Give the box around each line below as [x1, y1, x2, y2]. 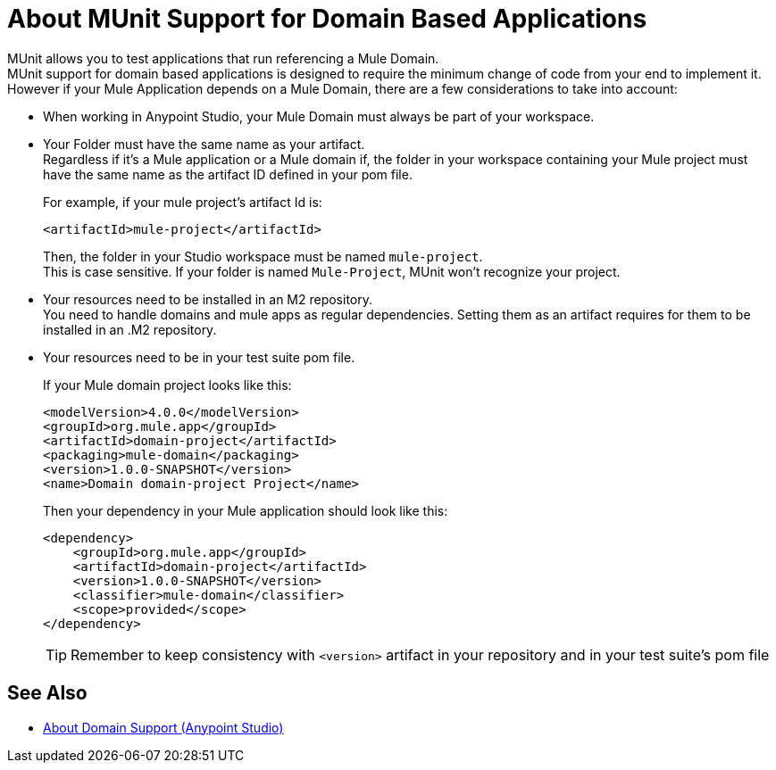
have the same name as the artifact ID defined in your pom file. [43, 166, 413, 182]
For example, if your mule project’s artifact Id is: [43, 194, 322, 210]
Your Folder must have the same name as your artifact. [43, 136, 365, 152]
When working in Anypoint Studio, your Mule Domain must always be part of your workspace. [43, 108, 595, 124]
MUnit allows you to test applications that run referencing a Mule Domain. [7, 50, 439, 66]
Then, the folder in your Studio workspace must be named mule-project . [43, 248, 483, 264]
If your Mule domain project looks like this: [43, 377, 292, 393]
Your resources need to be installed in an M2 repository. [43, 291, 373, 307]
